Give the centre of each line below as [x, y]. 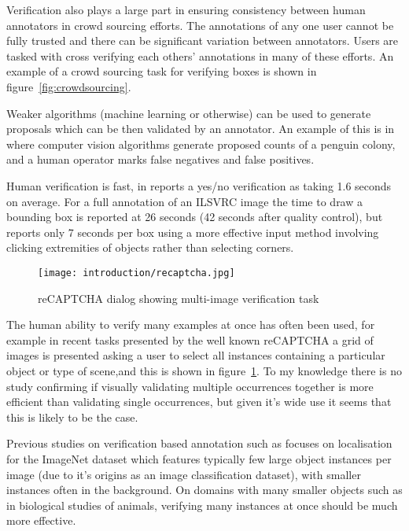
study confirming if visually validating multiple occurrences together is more [190, 386]
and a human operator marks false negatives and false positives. [160, 159]
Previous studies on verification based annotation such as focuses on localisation [199, 443]
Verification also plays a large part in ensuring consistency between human [186, 9]
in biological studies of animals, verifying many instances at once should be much [202, 505]
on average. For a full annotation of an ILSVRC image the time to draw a [184, 201]
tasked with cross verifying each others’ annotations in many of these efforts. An [200, 55]
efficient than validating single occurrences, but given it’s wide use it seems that [199, 402]
